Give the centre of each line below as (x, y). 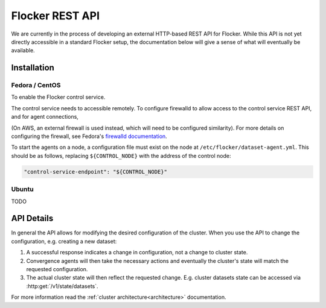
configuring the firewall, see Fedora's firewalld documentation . (89, 136)
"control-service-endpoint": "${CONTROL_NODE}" (95, 171)
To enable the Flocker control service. (58, 97)
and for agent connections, (45, 117)
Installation (33, 68)
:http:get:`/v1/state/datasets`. (62, 286)
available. (23, 51)
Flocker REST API (55, 16)
